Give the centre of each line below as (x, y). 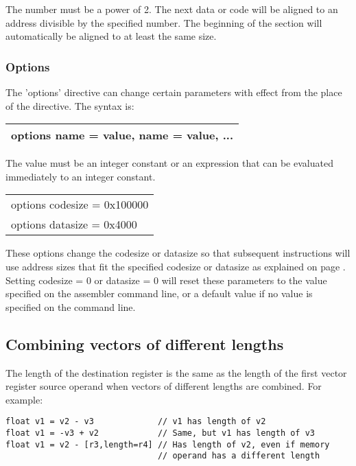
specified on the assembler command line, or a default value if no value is (159, 293)
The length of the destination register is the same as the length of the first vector (176, 372)
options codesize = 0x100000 (80, 205)
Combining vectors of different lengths (145, 343)
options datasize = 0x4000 (74, 224)
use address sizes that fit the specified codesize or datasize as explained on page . (176, 266)
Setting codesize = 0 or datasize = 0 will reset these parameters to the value (166, 280)
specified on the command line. (71, 306)
